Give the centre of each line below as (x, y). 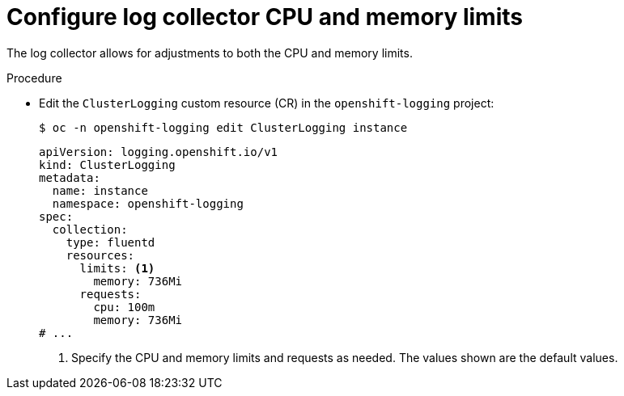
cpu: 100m (124, 307)
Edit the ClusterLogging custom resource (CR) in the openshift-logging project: (267, 103)
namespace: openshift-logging (148, 203)
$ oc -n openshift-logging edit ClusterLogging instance (223, 127)
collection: (90, 229)
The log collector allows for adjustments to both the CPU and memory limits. (210, 53)
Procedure (34, 78)
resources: (100, 255)
